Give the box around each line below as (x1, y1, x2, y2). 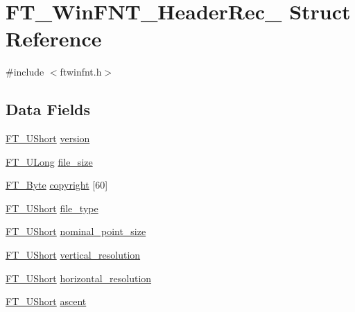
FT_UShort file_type (6, 200, 98, 215)
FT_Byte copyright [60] (6, 177, 108, 192)
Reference (6, 24, 102, 53)
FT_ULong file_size (6, 154, 93, 168)
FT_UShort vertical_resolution (6, 248, 141, 262)
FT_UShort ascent (6, 294, 87, 309)
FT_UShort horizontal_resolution (6, 270, 152, 285)
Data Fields (6, 98, 91, 120)
